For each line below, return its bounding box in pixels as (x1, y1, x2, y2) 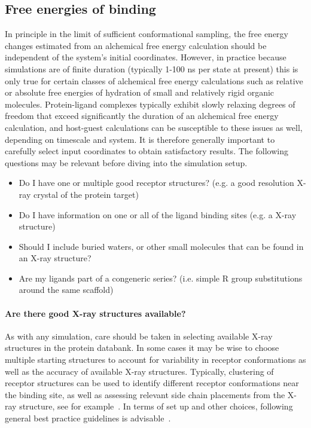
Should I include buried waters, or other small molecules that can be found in (19, 240, 304, 252)
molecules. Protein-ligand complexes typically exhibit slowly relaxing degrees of (5, 97, 295, 110)
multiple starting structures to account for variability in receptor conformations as (5, 353, 306, 366)
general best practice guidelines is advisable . (5, 412, 171, 424)
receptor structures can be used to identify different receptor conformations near (5, 377, 299, 389)
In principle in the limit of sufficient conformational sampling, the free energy (5, 27, 288, 40)
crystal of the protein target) (33, 188, 139, 200)
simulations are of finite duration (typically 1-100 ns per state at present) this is (5, 62, 298, 75)
